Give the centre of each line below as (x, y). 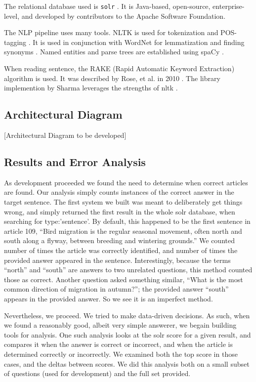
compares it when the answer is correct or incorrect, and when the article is (118, 344)
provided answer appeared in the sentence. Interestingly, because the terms (117, 260)
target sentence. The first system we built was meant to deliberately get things (123, 202)
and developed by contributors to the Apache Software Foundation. (124, 16)
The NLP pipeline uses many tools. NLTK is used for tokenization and (111, 32)
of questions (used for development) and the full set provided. (97, 373)
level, (12, 16)
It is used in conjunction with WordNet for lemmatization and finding (139, 42)
